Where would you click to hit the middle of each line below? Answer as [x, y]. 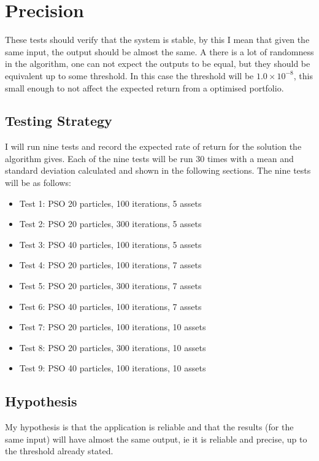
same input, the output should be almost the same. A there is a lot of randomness [159, 51]
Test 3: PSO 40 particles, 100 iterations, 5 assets [110, 244]
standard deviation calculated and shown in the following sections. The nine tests [158, 170]
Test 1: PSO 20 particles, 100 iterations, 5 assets [110, 203]
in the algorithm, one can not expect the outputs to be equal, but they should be [158, 64]
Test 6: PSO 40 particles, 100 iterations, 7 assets [110, 306]
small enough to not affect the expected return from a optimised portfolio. [144, 87]
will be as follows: [38, 183]
